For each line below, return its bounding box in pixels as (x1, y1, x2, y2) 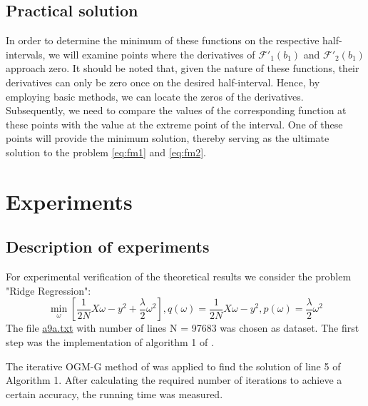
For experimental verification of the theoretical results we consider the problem (6, 269, 352, 284)
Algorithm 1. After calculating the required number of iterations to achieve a (6, 372, 342, 387)
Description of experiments (6, 235, 210, 258)
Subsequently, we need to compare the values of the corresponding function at (6, 103, 347, 118)
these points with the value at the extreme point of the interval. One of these (6, 116, 343, 131)
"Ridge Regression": (6, 283, 91, 298)
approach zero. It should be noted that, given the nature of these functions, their (6, 61, 359, 76)
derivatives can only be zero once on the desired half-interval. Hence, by (6, 74, 320, 89)
